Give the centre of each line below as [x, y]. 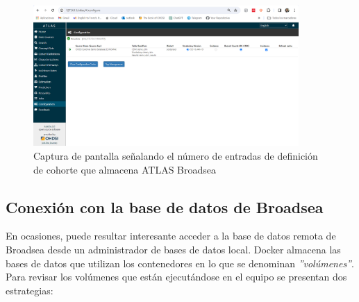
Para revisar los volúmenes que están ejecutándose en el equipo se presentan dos [176, 277]
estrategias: [30, 290]
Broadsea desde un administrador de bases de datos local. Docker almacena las [173, 249]
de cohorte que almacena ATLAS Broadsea [125, 169]
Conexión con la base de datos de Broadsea [165, 207]
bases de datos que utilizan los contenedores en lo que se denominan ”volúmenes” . [180, 263]
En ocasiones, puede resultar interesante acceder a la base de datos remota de [171, 236]
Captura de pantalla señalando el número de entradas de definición [176, 155]
